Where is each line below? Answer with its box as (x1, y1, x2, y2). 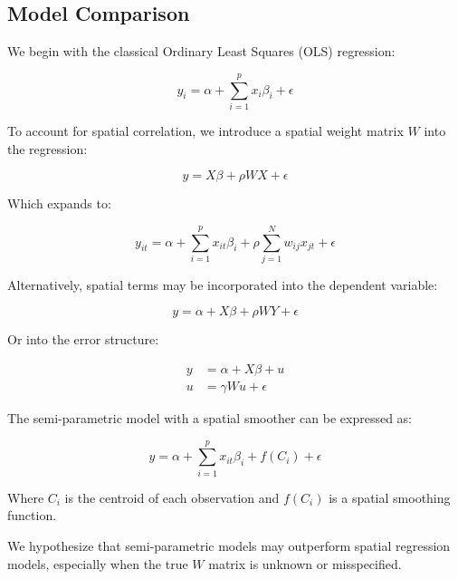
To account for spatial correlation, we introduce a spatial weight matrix (7, 121, 404, 140)
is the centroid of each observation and (64, 487, 280, 507)
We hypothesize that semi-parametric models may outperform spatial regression (7, 536, 451, 555)
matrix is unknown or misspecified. (208, 554, 402, 573)
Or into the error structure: (7, 330, 159, 349)
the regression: (7, 139, 88, 158)
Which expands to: (7, 194, 111, 213)
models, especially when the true (7, 554, 188, 573)
